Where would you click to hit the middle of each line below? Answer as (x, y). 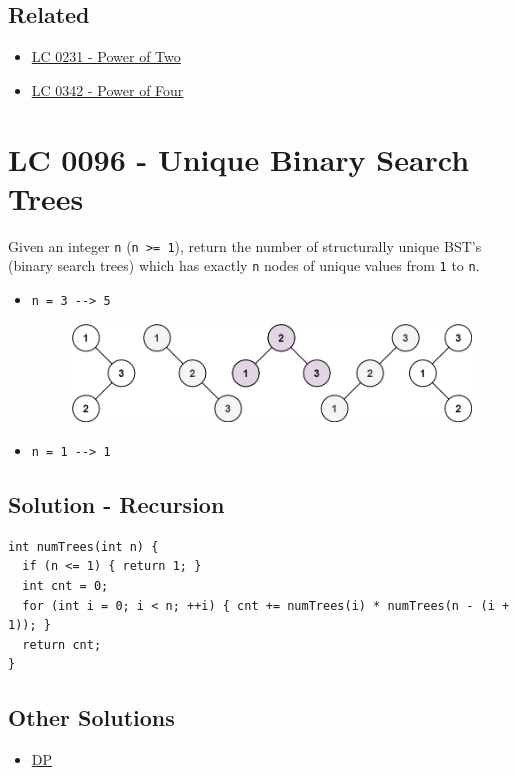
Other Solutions (91, 717)
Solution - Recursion (116, 503)
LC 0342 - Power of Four (107, 89)
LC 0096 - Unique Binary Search (239, 158)
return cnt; (62, 644)
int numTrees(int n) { (83, 546)
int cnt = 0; (65, 585)
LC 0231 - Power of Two (106, 56)
